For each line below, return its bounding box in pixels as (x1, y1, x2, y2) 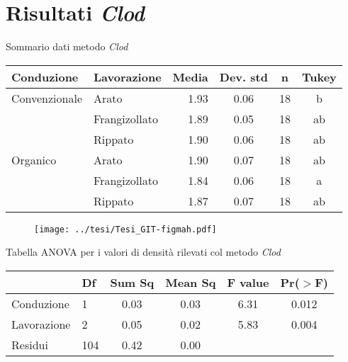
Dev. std (219, 68, 268, 85)
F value (227, 273, 269, 290)
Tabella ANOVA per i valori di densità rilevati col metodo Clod (6, 244, 281, 259)
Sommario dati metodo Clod (6, 39, 128, 54)
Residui (11, 336, 48, 353)
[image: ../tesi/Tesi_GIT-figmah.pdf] (34, 224, 217, 234)
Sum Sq (110, 273, 155, 290)
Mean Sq (165, 273, 216, 290)
